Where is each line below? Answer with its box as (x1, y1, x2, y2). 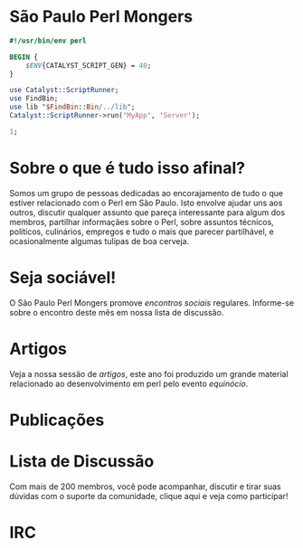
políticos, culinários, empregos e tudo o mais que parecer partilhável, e (9, 226, 274, 237)
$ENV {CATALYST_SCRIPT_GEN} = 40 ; (25, 61, 152, 70)
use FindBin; (9, 94, 59, 103)
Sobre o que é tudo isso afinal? (9, 158, 246, 178)
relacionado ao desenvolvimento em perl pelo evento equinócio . (9, 378, 249, 389)
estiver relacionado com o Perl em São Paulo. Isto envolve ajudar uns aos (9, 197, 283, 208)
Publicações (9, 410, 105, 430)
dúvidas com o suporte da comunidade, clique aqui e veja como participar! (9, 490, 289, 501)
